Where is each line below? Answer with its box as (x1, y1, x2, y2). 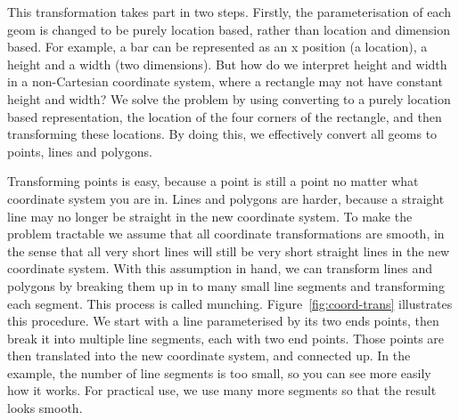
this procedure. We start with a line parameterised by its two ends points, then (7, 311, 439, 330)
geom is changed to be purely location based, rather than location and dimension (7, 20, 450, 38)
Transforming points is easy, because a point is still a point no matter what (7, 172, 419, 190)
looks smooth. (7, 399, 83, 417)
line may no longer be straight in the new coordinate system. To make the (7, 206, 413, 225)
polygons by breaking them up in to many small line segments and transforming (7, 276, 445, 295)
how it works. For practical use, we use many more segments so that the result (7, 381, 437, 400)
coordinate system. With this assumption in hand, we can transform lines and (7, 259, 433, 278)
